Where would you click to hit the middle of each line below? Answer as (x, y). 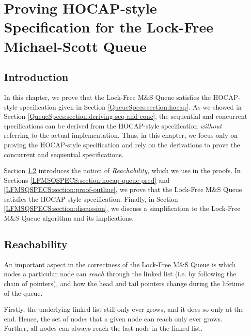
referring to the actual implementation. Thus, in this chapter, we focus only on (121, 135)
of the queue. (23, 293)
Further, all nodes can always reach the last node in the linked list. (103, 328)
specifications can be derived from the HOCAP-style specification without (113, 125)
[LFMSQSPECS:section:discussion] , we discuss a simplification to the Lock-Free (122, 208)
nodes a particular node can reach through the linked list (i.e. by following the (120, 274)
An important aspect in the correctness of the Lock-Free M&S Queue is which (120, 264)
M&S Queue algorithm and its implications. (69, 218)
